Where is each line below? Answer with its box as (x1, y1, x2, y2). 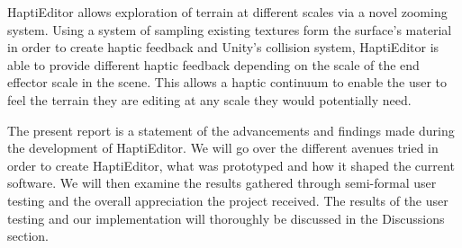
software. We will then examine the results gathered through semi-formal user (7, 173, 437, 192)
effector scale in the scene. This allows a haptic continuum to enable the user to (7, 73, 448, 92)
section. (7, 226, 49, 245)
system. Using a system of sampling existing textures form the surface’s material (7, 20, 452, 39)
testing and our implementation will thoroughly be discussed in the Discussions (7, 208, 445, 227)
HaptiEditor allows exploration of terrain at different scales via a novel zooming (7, 3, 448, 21)
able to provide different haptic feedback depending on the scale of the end (7, 55, 420, 74)
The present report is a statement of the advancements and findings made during (7, 120, 455, 139)
